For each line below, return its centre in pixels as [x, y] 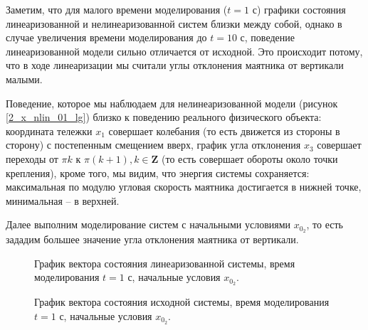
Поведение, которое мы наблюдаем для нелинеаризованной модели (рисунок [172, 103]
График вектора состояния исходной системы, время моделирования [182, 302]
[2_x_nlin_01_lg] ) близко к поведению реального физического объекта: [164, 117]
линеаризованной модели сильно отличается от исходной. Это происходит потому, [184, 51]
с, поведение [267, 37]
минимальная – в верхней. [63, 200]
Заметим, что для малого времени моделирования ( [117, 9]
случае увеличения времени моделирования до [106, 37]
